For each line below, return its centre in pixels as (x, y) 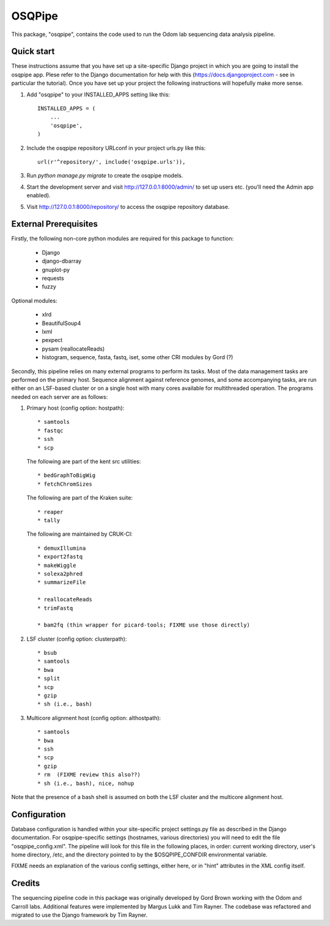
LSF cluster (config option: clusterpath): (77, 639)
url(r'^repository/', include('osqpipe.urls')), (112, 162)
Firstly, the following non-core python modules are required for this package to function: (123, 239)
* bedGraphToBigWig (67, 476)
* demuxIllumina (62, 548)
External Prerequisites (54, 224)
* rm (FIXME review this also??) (89, 775)
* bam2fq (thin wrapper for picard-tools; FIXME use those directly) (144, 625)
